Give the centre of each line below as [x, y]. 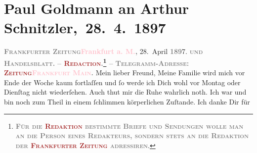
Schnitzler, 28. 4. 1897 [85, 27]
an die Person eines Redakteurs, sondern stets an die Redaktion [132, 135]
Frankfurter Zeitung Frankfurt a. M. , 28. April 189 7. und [104, 51]
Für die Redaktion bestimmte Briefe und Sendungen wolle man [129, 126]
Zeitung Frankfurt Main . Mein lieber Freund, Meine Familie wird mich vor [125, 73]
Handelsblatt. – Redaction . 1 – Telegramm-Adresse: [97, 62]
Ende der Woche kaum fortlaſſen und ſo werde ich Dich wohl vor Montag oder [122, 82]
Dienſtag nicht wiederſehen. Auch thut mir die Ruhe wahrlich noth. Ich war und [125, 92]
